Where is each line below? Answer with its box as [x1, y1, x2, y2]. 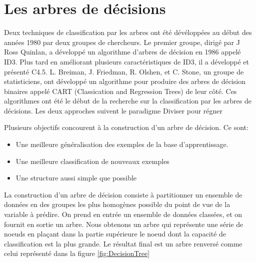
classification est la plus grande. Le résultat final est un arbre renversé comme [4, 238, 242, 248]
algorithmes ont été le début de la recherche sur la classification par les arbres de [4, 95, 251, 106]
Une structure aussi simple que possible [15, 172, 137, 183]
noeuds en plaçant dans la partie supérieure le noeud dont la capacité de [4, 228, 226, 239]
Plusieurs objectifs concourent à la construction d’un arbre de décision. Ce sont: [4, 122, 248, 132]
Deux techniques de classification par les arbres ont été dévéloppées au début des [4, 27, 252, 37]
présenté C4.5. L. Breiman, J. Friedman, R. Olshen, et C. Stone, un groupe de [4, 66, 244, 76]
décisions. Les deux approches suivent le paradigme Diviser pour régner [4, 105, 223, 115]
